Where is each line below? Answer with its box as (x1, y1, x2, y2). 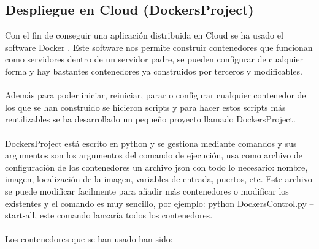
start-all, (5, 209, 37, 221)
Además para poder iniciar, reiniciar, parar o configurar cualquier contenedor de (5, 89, 306, 102)
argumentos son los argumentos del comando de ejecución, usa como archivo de (5, 149, 302, 162)
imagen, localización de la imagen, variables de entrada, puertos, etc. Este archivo (5, 173, 312, 185)
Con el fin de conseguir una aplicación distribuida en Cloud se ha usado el (5, 29, 283, 42)
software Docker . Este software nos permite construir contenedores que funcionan (5, 40, 313, 53)
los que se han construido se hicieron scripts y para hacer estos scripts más (5, 100, 286, 113)
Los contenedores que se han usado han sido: (5, 232, 173, 245)
